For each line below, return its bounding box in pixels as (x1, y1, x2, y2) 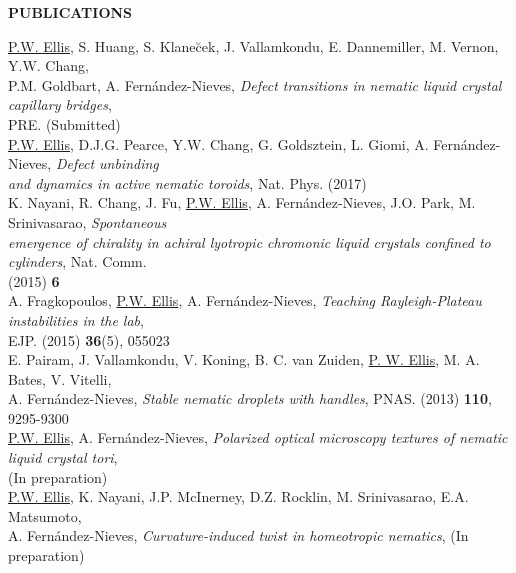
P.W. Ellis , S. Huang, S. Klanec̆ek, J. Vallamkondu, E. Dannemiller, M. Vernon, (8, 35, 499, 56)
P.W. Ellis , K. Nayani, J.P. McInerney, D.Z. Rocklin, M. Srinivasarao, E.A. (8, 486, 469, 507)
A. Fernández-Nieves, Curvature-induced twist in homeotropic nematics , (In (8, 525, 469, 546)
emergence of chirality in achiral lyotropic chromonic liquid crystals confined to (8, 231, 491, 252)
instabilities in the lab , (8, 309, 144, 330)
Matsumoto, (8, 505, 82, 526)
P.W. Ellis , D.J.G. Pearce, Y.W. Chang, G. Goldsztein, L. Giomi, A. (8, 133, 429, 154)
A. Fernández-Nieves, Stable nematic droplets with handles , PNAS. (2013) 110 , (8, 388, 492, 409)
